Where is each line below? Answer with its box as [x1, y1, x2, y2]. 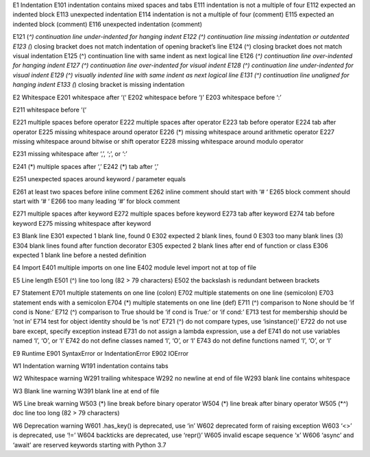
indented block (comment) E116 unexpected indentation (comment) [12, 20, 202, 28]
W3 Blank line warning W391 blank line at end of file [12, 387, 160, 395]
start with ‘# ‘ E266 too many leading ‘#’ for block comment [12, 197, 180, 205]
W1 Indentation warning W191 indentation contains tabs [12, 361, 169, 369]
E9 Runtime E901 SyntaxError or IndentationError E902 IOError [12, 349, 189, 357]
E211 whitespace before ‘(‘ [12, 105, 87, 114]
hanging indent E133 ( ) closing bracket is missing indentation [12, 81, 185, 89]
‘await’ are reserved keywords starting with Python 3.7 [12, 441, 166, 449]
